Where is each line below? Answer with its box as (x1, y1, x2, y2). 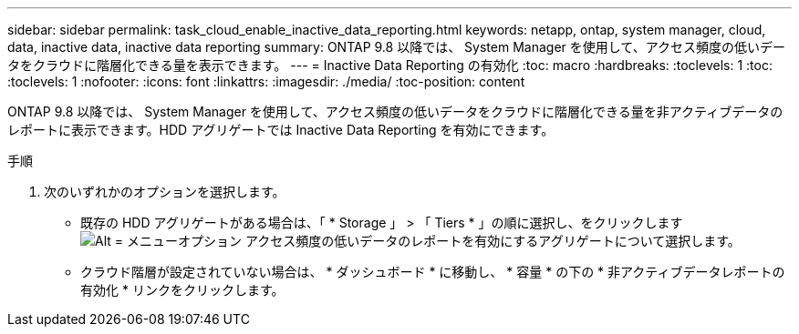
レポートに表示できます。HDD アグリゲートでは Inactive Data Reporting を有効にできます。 (7, 122, 555, 137)
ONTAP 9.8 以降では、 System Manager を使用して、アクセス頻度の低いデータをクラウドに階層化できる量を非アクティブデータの (7, 104, 783, 119)
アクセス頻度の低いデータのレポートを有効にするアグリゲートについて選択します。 (244, 233, 741, 248)
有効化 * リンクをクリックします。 (80, 282, 285, 298)
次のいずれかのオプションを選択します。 (44, 184, 285, 199)
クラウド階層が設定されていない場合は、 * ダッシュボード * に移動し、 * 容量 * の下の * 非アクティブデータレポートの (80, 264, 785, 279)
